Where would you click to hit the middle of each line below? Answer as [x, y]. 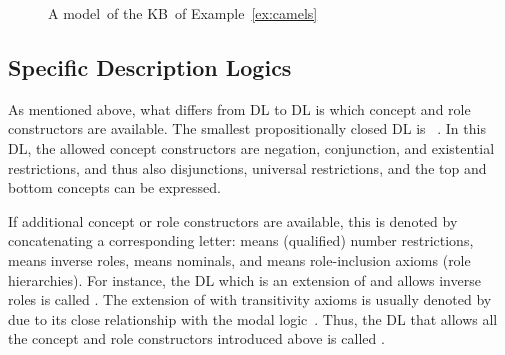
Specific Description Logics [150, 66]
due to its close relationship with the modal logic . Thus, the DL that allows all [253, 318]
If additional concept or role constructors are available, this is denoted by [233, 220]
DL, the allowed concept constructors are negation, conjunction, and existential [251, 147]
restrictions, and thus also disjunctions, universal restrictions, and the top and [247, 167]
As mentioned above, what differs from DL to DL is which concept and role [239, 108]
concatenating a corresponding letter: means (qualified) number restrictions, [241, 240]
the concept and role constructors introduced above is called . [196, 338]
